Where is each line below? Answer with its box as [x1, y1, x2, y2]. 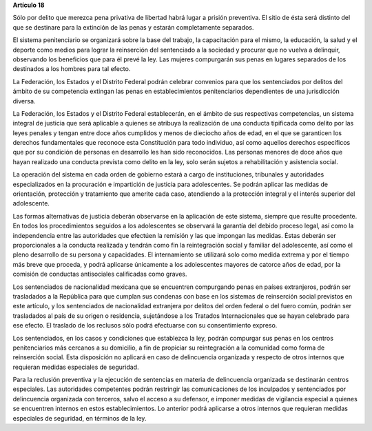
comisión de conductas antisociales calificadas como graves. [12, 270, 187, 279]
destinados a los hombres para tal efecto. [12, 65, 131, 73]
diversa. [12, 97, 36, 105]
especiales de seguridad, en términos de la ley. [12, 414, 147, 422]
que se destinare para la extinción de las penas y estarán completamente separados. [12, 23, 254, 31]
